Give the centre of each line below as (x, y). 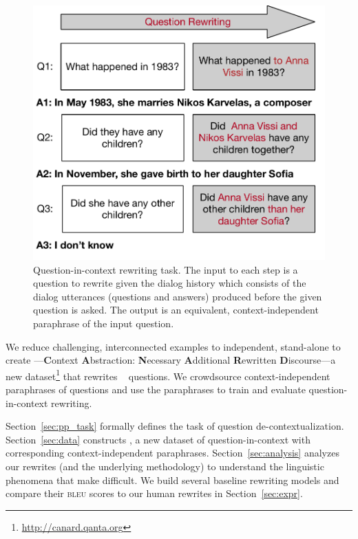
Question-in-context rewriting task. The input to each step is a (166, 269)
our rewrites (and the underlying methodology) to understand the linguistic (165, 466)
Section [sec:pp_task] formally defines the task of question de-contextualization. (175, 426)
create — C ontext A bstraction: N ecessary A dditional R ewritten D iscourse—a (171, 360)
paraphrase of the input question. (104, 323)
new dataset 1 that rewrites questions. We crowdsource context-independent (168, 375)
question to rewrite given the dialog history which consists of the (170, 283)
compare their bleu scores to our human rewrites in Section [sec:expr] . (154, 493)
